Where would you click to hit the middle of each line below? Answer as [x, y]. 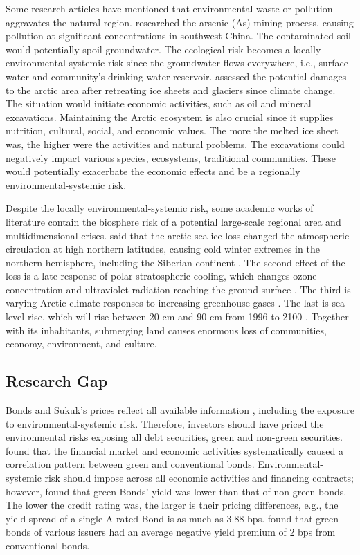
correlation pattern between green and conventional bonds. [130, 464]
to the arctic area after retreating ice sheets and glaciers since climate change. [171, 90]
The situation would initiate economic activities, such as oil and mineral [159, 103]
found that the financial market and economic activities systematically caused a [174, 450]
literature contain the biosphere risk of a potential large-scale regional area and [173, 221]
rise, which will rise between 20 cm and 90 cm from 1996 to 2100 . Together [188, 317]
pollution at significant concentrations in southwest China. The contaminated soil [178, 36]
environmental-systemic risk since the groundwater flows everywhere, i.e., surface [177, 63]
